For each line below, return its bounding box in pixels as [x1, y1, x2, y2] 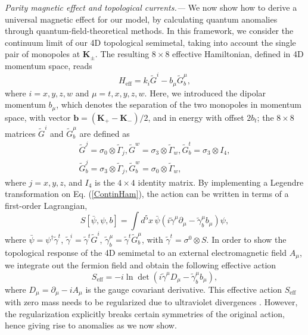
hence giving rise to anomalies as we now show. [5, 319, 177, 331]
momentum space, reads [5, 59, 92, 71]
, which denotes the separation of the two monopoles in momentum [56, 98, 301, 111]
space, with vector [5, 111, 71, 123]
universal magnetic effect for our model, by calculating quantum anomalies [5, 12, 278, 25]
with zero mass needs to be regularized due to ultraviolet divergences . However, [5, 296, 298, 308]
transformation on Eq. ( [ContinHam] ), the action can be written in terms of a [5, 187, 289, 200]
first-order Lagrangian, [5, 199, 88, 211]
